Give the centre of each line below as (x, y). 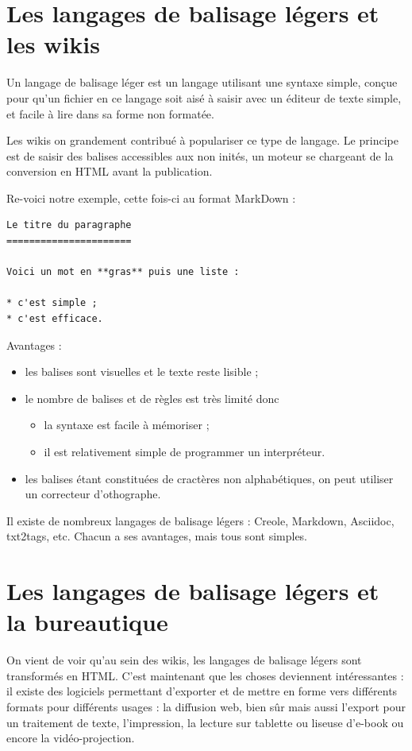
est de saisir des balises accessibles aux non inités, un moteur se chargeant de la (200, 155)
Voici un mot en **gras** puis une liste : (123, 272)
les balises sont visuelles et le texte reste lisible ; (142, 372)
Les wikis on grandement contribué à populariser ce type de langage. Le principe (202, 140)
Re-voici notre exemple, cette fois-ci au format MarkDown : (151, 197)
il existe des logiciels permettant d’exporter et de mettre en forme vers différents (202, 691)
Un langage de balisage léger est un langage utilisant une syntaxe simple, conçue (202, 82)
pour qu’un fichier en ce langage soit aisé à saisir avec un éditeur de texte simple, (204, 97)
